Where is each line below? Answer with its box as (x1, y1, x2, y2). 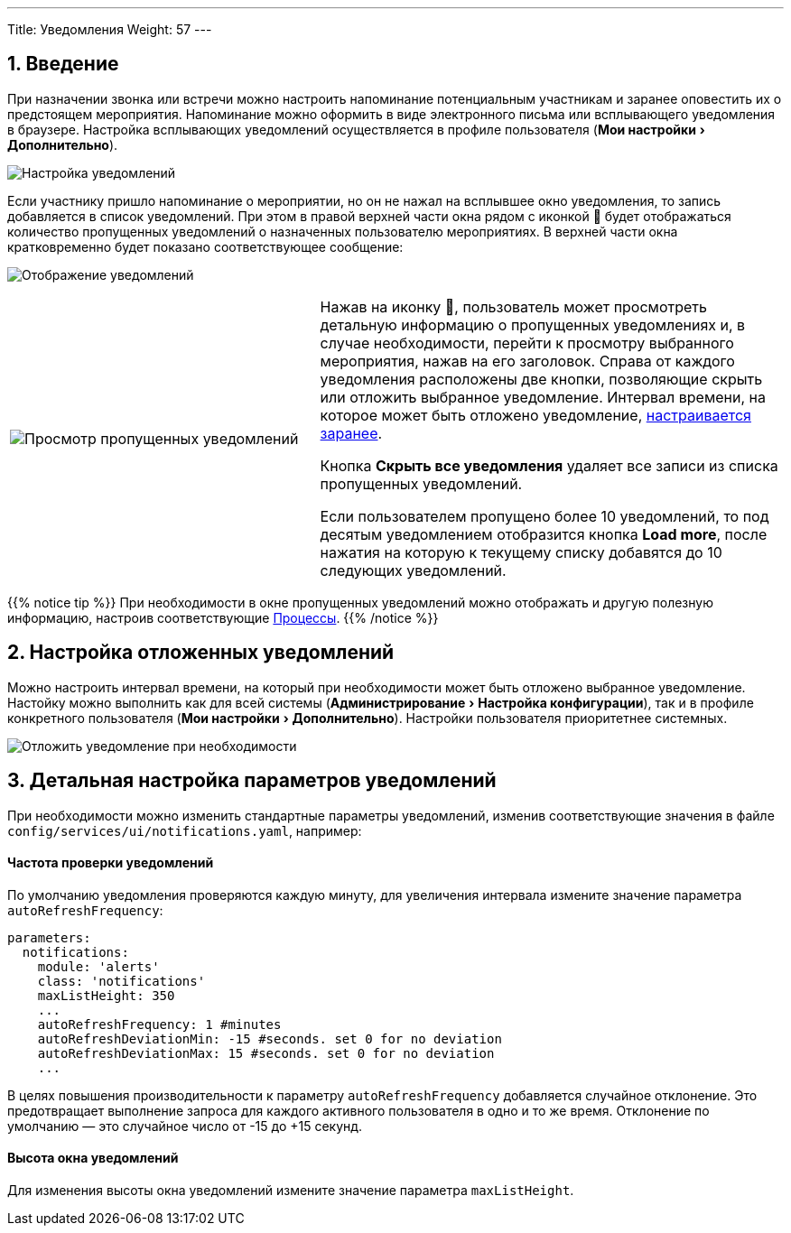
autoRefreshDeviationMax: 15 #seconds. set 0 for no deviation (37, 1045, 495, 1061)
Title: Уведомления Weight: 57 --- (7, 22, 212, 37)
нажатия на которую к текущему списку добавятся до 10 (320, 542, 722, 561)
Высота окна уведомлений (7, 1150, 179, 1166)
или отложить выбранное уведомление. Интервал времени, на (320, 387, 766, 406)
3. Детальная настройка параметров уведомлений (7, 769, 497, 793)
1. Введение (7, 52, 119, 76)
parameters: (7, 930, 91, 945)
